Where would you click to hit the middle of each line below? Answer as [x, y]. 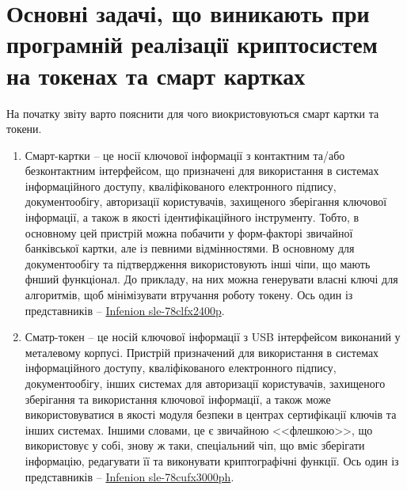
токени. [24, 129]
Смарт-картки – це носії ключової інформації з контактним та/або [185, 155]
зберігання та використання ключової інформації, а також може [178, 399]
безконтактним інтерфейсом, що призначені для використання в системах [202, 171]
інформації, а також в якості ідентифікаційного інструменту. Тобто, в [192, 217]
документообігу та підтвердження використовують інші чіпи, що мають [198, 263]
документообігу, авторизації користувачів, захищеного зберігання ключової [206, 201]
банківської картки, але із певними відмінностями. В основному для [190, 248]
